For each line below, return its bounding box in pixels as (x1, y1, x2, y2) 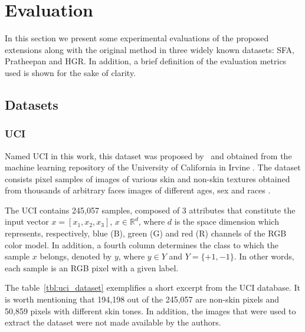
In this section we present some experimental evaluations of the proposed (5, 32, 269, 44)
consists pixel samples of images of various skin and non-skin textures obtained (5, 172, 290, 185)
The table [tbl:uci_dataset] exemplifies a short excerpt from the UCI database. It (5, 281, 300, 294)
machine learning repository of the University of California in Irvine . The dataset (5, 161, 301, 173)
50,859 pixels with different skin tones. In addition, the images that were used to (5, 304, 296, 317)
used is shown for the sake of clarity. (5, 66, 136, 78)
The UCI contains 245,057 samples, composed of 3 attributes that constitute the (5, 203, 296, 216)
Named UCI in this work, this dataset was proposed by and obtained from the (5, 149, 292, 162)
